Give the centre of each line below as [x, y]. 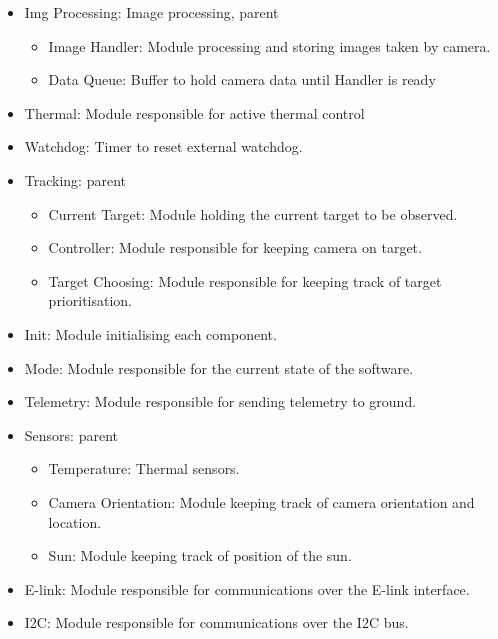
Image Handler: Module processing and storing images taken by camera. [269, 45]
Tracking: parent [75, 179]
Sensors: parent [71, 434]
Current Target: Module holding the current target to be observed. [253, 213]
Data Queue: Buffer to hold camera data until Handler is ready [242, 79]
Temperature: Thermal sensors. [144, 468]
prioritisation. [90, 300]
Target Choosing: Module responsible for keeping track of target [245, 280]
